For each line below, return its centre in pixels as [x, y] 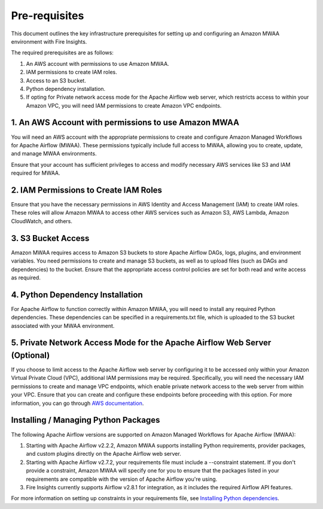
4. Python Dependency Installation [77, 295]
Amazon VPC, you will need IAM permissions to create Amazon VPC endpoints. [124, 105]
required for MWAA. [36, 173]
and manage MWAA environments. [54, 154]
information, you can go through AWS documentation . [77, 403]
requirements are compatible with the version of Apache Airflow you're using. [122, 479]
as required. [26, 278]
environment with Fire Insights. [49, 41]
